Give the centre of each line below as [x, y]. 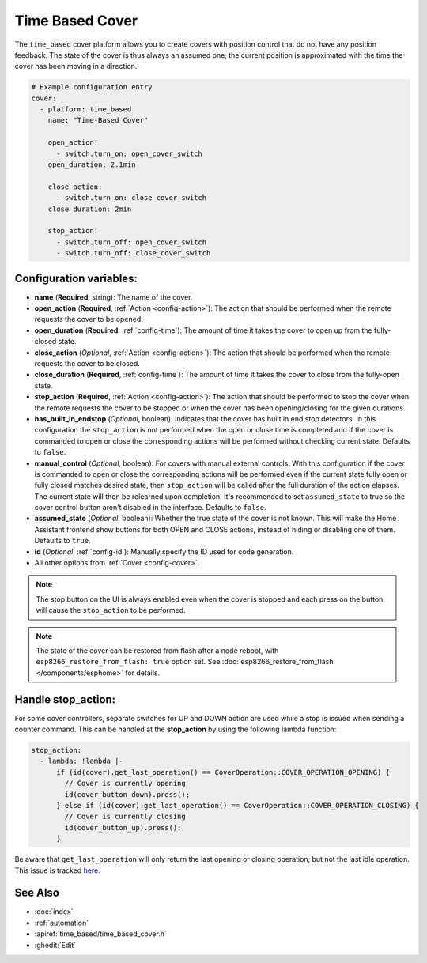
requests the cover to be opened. [89, 319]
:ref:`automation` [62, 923]
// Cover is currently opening [125, 784]
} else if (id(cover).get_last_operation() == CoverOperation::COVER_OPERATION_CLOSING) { [238, 806]
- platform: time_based [86, 110]
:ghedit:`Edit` [55, 945]
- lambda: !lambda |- [82, 761]
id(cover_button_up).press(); [123, 827]
